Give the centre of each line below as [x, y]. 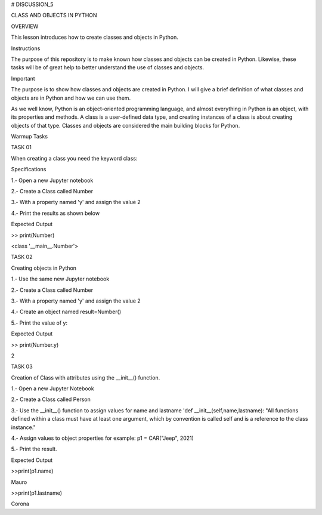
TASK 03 [22, 366]
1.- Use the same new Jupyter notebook [60, 279]
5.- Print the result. [34, 449]
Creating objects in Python [44, 268]
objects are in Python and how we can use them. [71, 98]
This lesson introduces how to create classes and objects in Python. [95, 37]
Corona [20, 504]
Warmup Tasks [29, 137]
